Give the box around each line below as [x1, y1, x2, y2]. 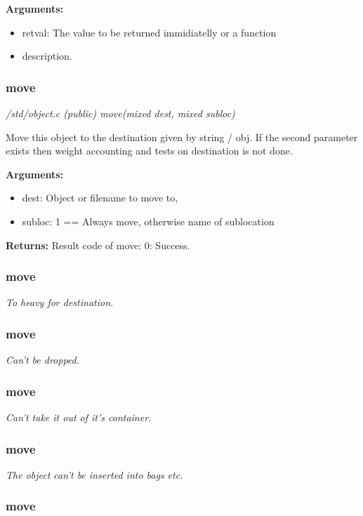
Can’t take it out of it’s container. [6, 410, 152, 424]
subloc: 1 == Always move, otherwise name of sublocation [22, 213, 275, 228]
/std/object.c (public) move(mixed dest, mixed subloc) [6, 106, 235, 120]
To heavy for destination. [6, 295, 114, 310]
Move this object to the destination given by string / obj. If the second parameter [6, 129, 358, 144]
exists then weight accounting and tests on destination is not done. [6, 143, 293, 158]
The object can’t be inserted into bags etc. [6, 467, 183, 482]
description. [22, 48, 72, 63]
